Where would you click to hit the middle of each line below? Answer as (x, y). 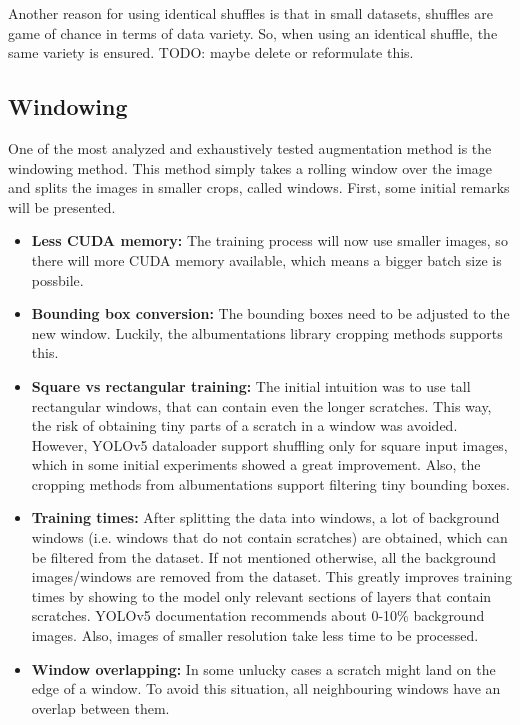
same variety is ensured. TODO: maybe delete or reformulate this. (211, 52)
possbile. (57, 279)
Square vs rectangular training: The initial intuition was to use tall (251, 385)
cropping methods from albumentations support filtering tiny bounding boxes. (270, 483)
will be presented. (62, 206)
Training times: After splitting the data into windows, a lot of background (265, 517)
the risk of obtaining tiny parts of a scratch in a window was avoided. (244, 425)
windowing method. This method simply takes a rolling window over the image (250, 167)
